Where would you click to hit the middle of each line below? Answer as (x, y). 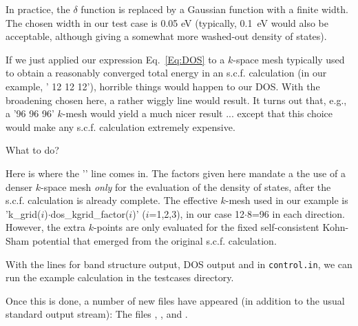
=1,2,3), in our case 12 (197, 213)
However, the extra (45, 227)
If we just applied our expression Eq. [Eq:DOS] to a (115, 59)
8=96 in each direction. (296, 213)
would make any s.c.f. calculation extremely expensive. (120, 126)
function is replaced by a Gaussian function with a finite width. (214, 9)
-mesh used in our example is (287, 200)
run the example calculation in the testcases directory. (120, 277)
